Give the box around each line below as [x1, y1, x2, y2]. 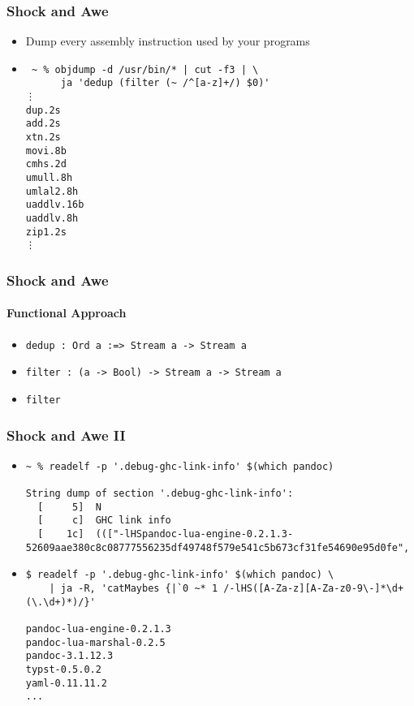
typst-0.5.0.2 [25, 664, 101, 676]
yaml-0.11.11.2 [25, 677, 108, 689]
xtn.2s [25, 131, 61, 144]
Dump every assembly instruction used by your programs [25, 32, 310, 50]
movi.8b [25, 144, 67, 157]
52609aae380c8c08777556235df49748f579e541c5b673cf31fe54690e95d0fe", [25, 541, 410, 553]
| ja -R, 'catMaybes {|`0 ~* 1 [49, 583, 218, 595]
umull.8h [25, 172, 73, 184]
